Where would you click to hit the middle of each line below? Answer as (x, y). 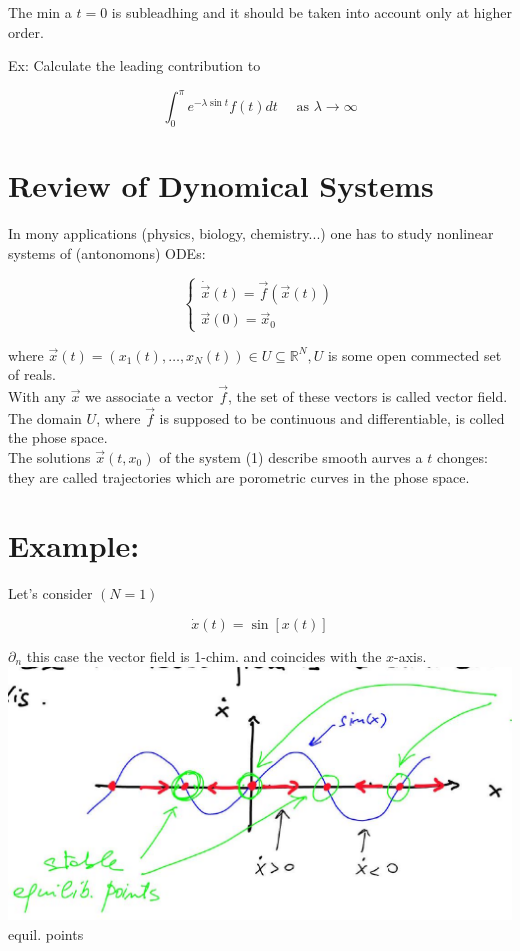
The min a (40, 12)
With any (37, 396)
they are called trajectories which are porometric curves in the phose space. (239, 476)
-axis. (410, 655)
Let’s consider (50, 593)
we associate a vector (149, 396)
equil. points (46, 934)
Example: (74, 545)
